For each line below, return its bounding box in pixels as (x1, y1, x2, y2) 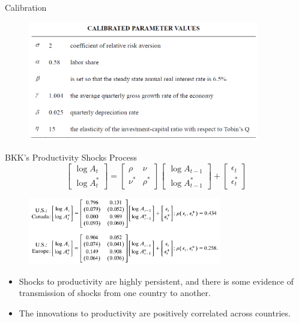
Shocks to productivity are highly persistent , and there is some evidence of (19, 274, 294, 287)
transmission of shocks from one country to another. (19, 286, 211, 299)
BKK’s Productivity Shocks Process (5, 150, 137, 163)
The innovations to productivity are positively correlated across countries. (19, 306, 291, 319)
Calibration (5, 1, 47, 13)
